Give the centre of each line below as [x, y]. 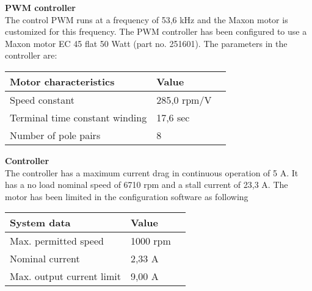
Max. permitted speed [57, 241]
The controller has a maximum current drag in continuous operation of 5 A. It [152, 172]
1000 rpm [151, 241]
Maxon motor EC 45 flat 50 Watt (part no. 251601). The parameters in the [146, 43]
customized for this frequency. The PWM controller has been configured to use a [156, 31]
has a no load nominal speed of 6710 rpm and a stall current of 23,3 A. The [147, 185]
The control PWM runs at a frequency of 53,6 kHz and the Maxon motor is [147, 19]
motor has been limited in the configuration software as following [127, 196]
